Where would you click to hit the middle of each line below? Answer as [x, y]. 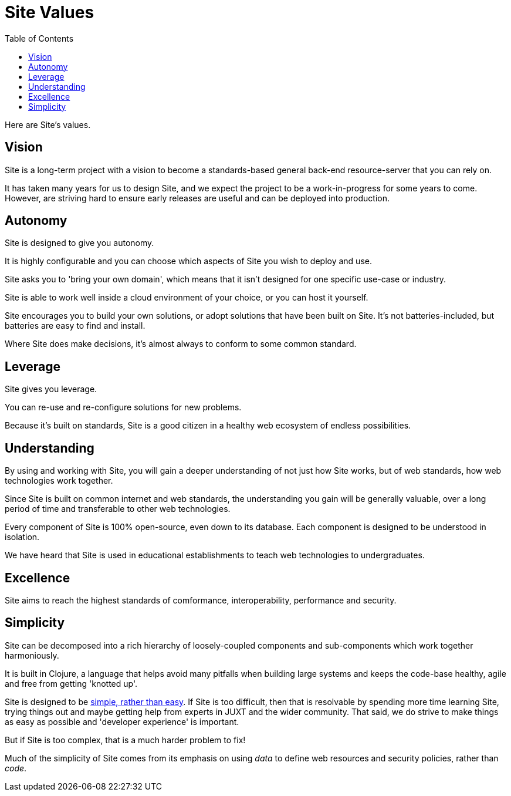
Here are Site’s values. [48, 124]
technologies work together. [59, 481]
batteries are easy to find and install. [75, 326]
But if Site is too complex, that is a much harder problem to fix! [125, 740]
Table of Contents [39, 38]
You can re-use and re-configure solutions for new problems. [123, 407]
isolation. [22, 537]
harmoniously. [32, 655]
